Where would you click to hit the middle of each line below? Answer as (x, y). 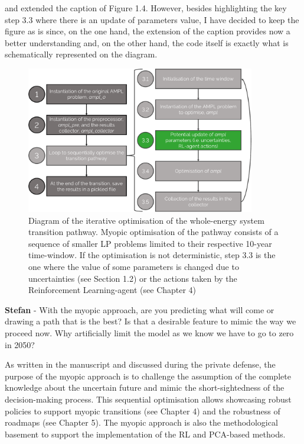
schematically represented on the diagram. (81, 54)
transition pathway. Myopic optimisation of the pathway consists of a (153, 232)
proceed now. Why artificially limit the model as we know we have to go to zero (149, 333)
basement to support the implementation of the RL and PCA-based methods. (145, 434)
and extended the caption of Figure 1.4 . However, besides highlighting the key (146, 8)
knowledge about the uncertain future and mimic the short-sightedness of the (145, 387)
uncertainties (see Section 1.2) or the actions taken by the (133, 278)
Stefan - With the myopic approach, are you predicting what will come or (140, 309)
